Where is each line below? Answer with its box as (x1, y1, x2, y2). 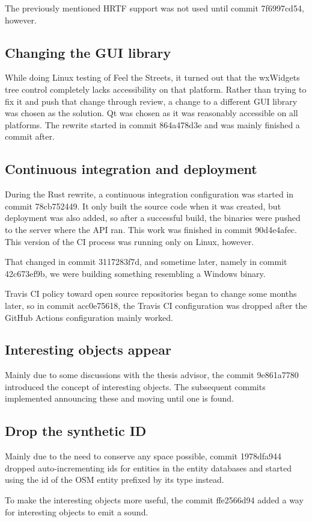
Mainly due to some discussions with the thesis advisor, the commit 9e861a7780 (5, 368, 299, 381)
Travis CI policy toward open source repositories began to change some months (5, 287, 297, 300)
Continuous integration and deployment (5, 160, 257, 178)
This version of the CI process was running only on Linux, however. (5, 235, 254, 247)
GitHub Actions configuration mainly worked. (5, 311, 173, 323)
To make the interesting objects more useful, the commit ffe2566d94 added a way (5, 494, 304, 506)
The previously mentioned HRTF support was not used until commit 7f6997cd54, (5, 2, 304, 14)
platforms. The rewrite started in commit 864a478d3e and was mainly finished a (5, 118, 300, 131)
